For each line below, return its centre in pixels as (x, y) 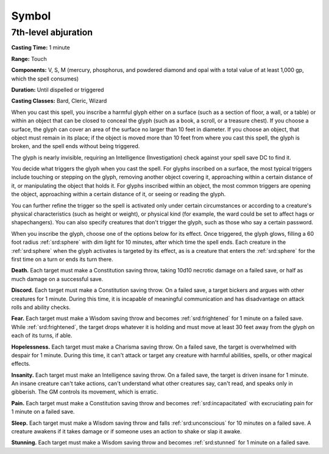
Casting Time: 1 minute (41, 48)
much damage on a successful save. (57, 279)
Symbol (31, 16)
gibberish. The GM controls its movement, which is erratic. (85, 392)
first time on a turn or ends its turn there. (62, 259)
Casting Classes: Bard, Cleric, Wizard (59, 101)
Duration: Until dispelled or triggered (58, 90)
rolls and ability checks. (41, 307)
